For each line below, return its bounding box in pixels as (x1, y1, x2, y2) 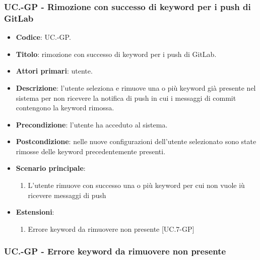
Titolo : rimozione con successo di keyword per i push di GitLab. (16, 48, 217, 59)
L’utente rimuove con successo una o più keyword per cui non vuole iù (28, 180, 245, 190)
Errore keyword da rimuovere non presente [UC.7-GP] (28, 223, 194, 234)
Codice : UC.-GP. (16, 32, 71, 42)
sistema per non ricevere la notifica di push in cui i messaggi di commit (16, 92, 236, 103)
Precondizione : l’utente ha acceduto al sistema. (16, 119, 168, 129)
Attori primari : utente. (16, 66, 93, 76)
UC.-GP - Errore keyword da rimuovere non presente (4, 245, 226, 257)
